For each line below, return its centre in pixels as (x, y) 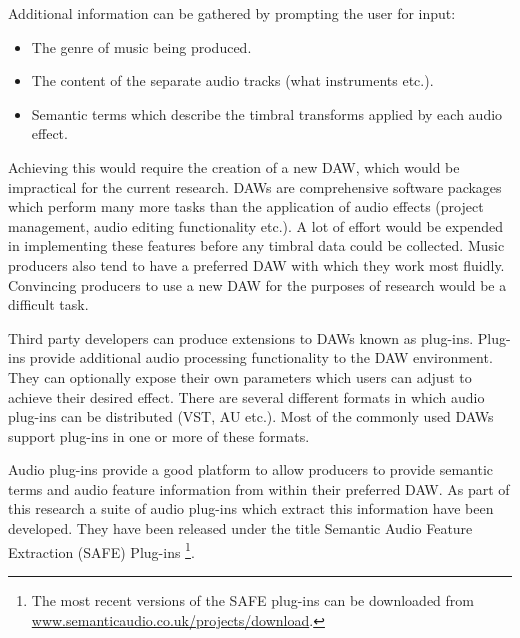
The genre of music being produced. (141, 46)
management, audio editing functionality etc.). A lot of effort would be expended (256, 225)
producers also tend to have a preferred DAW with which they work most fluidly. (256, 264)
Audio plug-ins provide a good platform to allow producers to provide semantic (251, 469)
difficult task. (48, 304)
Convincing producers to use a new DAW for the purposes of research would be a (257, 284)
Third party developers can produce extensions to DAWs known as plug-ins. (241, 337)
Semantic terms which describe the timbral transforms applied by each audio (267, 113)
